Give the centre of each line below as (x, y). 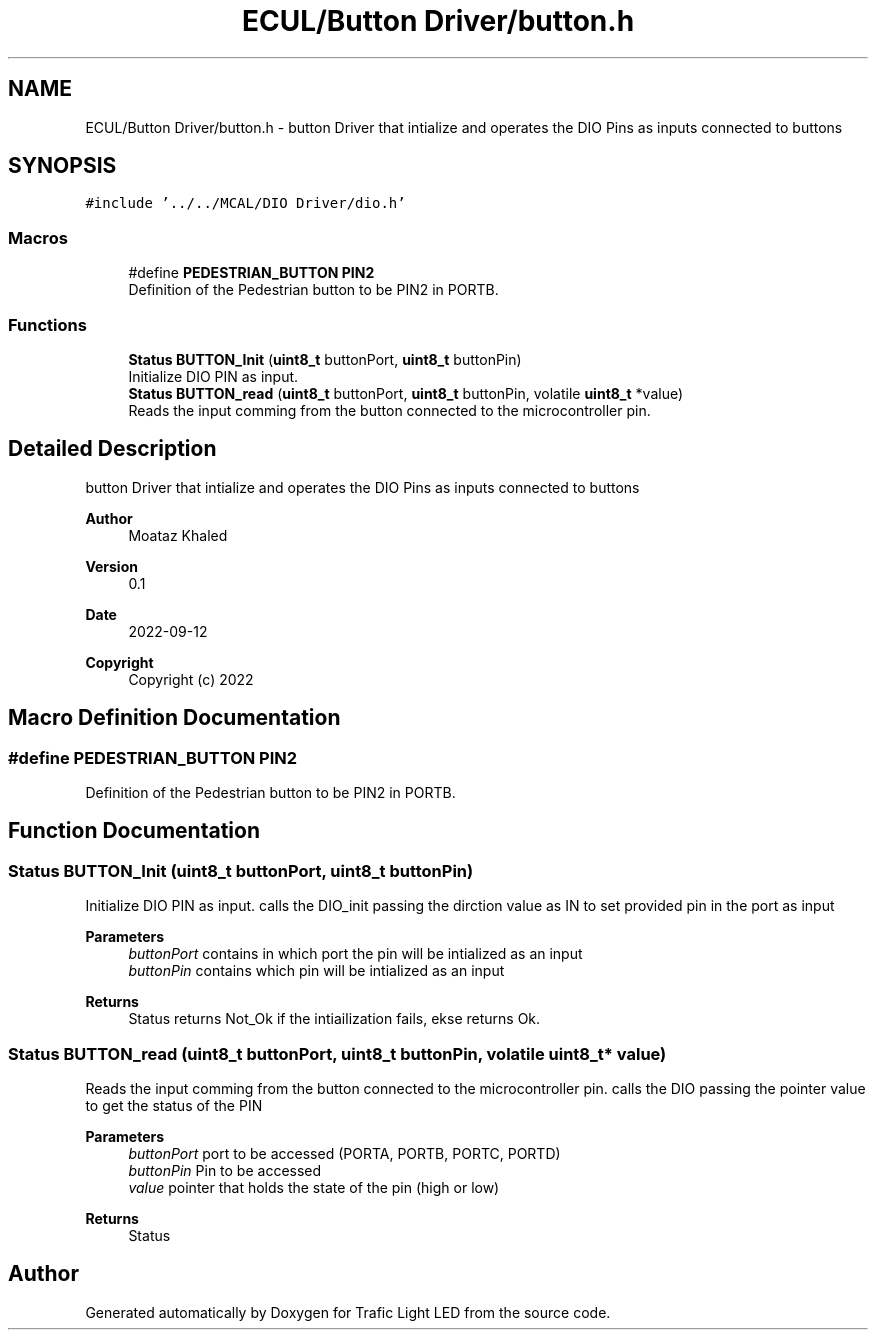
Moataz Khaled (178, 535)
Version (111, 566)
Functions (47, 324)
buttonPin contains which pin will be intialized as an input (316, 971)
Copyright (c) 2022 (191, 679)
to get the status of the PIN (174, 1105)
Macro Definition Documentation (174, 718)
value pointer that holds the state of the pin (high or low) (314, 1187)
